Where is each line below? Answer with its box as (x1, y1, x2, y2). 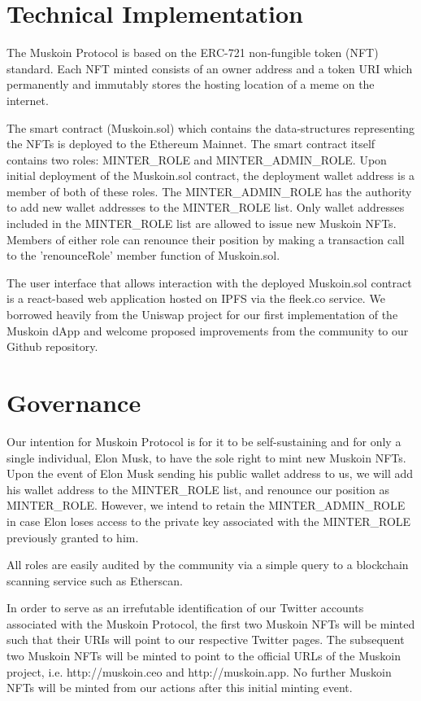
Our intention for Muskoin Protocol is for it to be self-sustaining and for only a (7, 432, 401, 449)
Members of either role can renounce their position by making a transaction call (7, 230, 405, 248)
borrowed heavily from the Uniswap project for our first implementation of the (7, 306, 398, 323)
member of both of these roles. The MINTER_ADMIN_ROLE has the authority (7, 182, 412, 199)
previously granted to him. (7, 528, 139, 545)
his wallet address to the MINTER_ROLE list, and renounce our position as (7, 480, 389, 497)
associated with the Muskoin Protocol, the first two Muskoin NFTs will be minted (7, 615, 415, 632)
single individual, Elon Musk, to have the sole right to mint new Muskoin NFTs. (7, 449, 406, 466)
